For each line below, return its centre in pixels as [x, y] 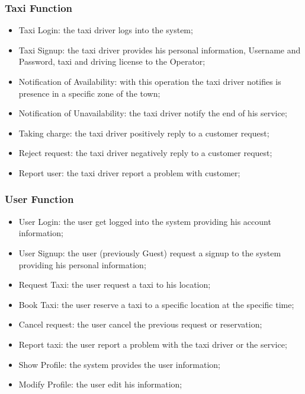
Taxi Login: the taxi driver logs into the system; [106, 30]
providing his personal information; [82, 264]
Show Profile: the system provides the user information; [119, 364]
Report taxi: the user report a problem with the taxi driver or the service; [153, 344]
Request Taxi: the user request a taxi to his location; [115, 285]
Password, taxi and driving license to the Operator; [112, 61]
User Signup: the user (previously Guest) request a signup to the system [150, 252]
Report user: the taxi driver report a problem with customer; [129, 172]
